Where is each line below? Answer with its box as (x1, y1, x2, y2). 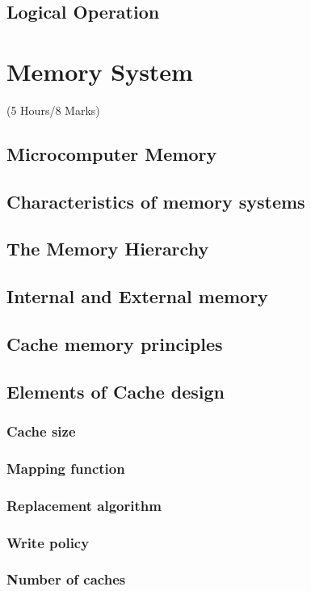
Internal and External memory (6, 284, 268, 309)
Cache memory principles (6, 331, 223, 357)
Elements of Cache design (6, 378, 225, 403)
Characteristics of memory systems (6, 188, 305, 213)
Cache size (6, 421, 76, 441)
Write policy (6, 532, 90, 552)
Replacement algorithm (6, 495, 162, 515)
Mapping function (6, 458, 125, 478)
